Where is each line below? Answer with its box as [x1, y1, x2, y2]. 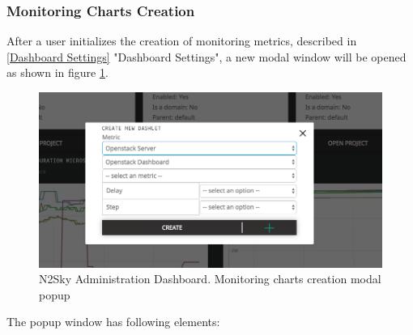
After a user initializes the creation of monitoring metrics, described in [6, 32, 357, 49]
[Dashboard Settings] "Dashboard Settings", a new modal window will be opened [6, 48, 407, 65]
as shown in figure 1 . [6, 64, 109, 81]
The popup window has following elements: [6, 313, 220, 330]
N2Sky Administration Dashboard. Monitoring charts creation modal [39, 270, 381, 287]
